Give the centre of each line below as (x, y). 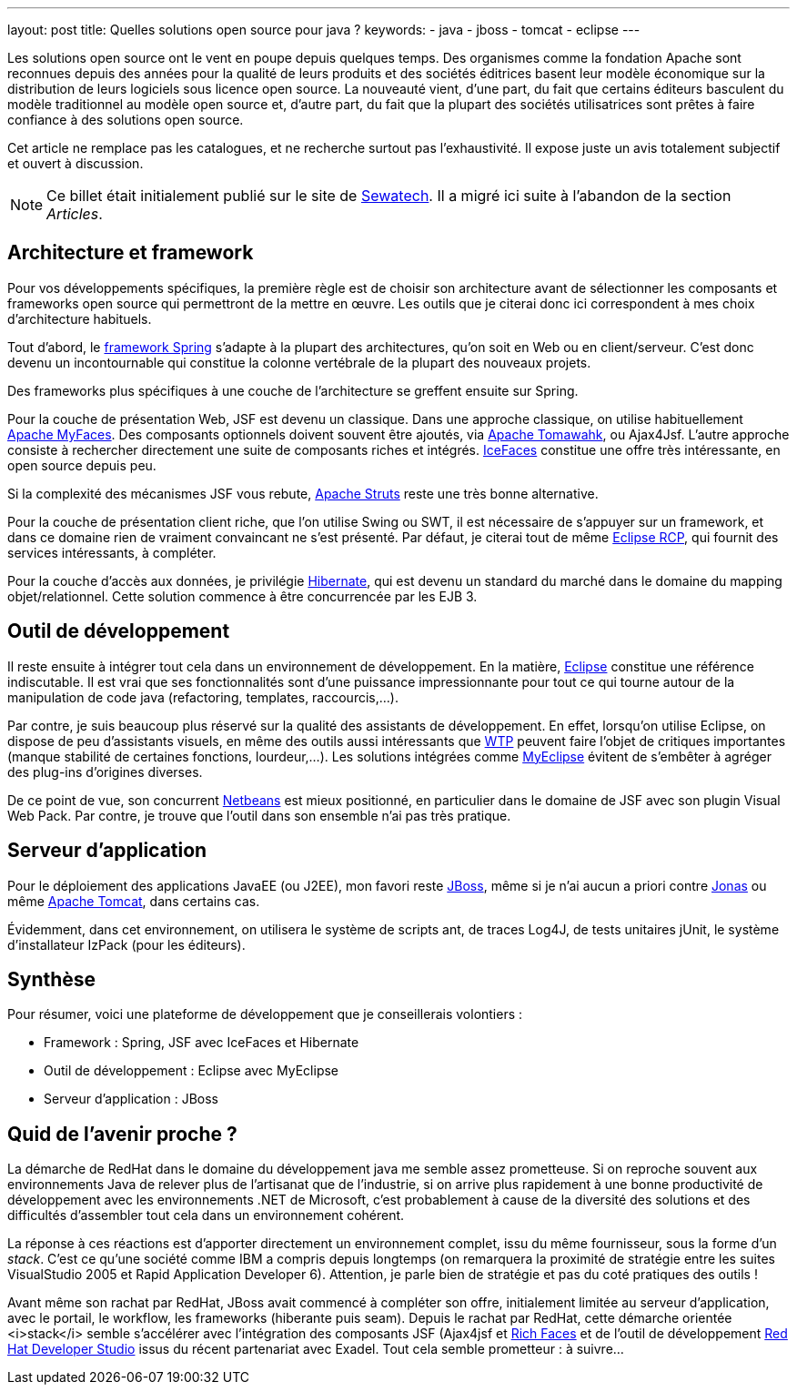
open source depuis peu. (82, 465)
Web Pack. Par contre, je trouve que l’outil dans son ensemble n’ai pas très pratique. (259, 815)
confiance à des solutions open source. (126, 120)
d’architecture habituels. (80, 318)
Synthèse (52, 979)
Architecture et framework (131, 253)
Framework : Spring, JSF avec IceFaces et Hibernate (202, 1043)
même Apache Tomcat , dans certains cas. (134, 901)
